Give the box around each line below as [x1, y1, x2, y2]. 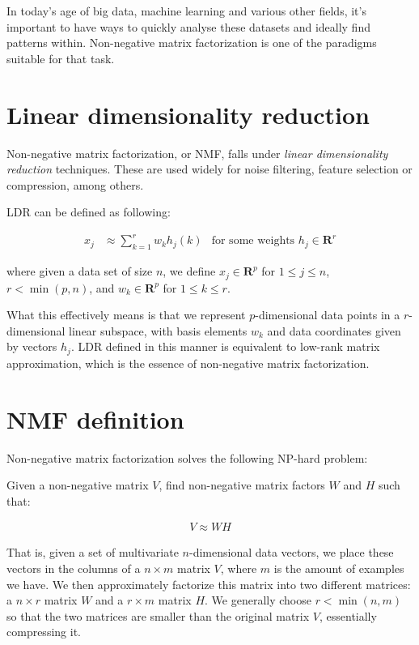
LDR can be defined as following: [6, 203, 171, 220]
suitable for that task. [6, 49, 115, 66]
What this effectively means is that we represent [6, 306, 246, 323]
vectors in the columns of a [6, 560, 141, 577]
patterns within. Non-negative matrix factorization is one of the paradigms [6, 34, 377, 51]
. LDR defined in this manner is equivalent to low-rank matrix [70, 338, 380, 355]
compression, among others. [6, 176, 144, 193]
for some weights [211, 235, 295, 247]
